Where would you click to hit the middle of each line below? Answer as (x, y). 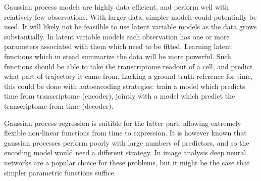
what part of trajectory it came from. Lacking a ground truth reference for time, (128, 76)
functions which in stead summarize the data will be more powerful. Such (118, 56)
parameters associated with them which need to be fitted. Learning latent (118, 46)
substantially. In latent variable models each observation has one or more (117, 36)
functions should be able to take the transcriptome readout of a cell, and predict (128, 66)
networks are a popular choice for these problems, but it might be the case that (127, 162)
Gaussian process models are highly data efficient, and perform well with (117, 7)
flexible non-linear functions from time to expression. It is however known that (125, 133)
